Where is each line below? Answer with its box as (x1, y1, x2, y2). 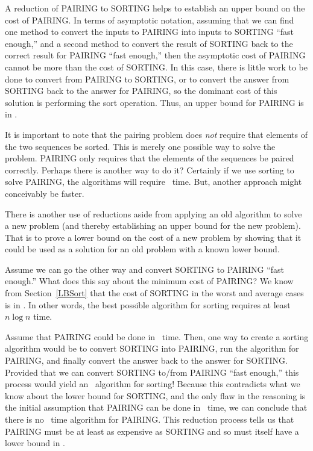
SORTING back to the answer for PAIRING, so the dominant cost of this (5, 84, 277, 97)
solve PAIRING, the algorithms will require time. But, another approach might (5, 175, 302, 188)
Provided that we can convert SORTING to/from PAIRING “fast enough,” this (5, 365, 299, 378)
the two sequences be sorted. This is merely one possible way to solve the (5, 140, 276, 152)
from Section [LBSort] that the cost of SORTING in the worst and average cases (5, 287, 304, 299)
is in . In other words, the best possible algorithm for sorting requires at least (5, 298, 291, 311)
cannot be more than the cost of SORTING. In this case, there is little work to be (5, 60, 308, 73)
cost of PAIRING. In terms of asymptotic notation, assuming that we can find (5, 13, 294, 26)
